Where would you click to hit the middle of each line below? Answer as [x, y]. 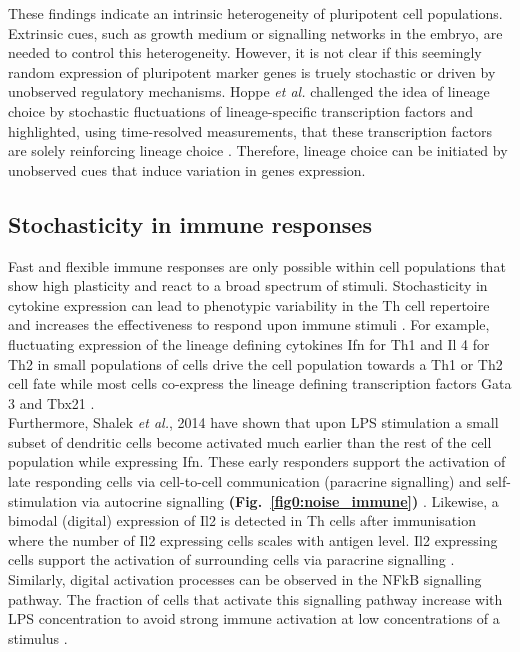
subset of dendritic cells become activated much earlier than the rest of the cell [250, 441]
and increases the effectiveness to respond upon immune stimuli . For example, [249, 324]
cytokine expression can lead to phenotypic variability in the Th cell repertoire [249, 304]
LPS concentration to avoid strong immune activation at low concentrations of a [254, 618]
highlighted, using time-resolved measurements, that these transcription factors [250, 130]
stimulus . [38, 637]
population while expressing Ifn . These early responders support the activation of [257, 461]
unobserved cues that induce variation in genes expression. [187, 169]
